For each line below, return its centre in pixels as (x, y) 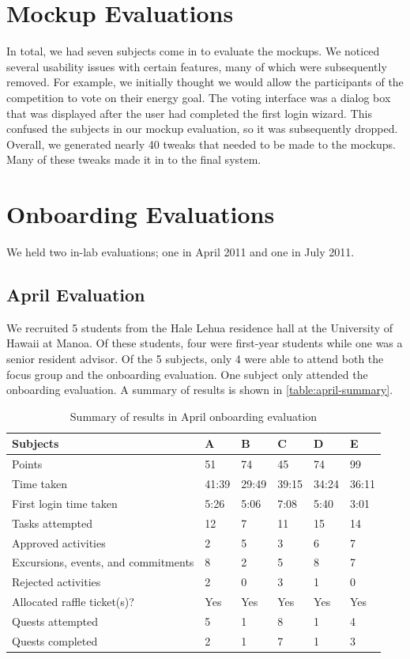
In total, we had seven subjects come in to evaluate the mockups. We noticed (193, 51)
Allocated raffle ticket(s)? (73, 602)
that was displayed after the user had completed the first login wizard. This (189, 113)
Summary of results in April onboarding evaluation (194, 416)
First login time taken (65, 503)
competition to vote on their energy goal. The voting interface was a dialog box (199, 97)
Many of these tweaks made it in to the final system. (134, 159)
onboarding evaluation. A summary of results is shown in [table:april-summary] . (200, 390)
